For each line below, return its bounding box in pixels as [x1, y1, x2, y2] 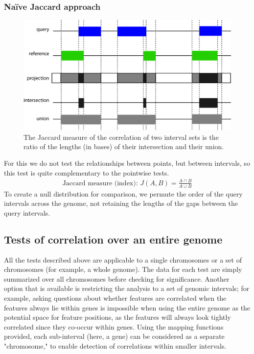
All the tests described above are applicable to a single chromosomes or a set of [4, 254, 242, 265]
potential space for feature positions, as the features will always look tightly [4, 312, 231, 322]
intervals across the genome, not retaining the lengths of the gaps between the [4, 198, 238, 208]
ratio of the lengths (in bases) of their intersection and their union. [23, 141, 224, 152]
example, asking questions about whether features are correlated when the [4, 292, 227, 303]
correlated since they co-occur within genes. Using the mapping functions [4, 321, 224, 332]
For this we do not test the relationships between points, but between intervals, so [4, 158, 250, 168]
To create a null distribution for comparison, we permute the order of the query [4, 188, 243, 199]
